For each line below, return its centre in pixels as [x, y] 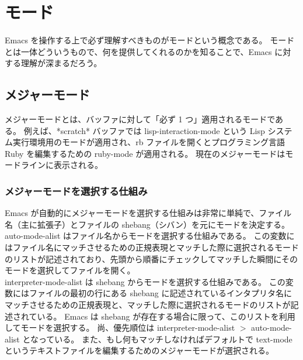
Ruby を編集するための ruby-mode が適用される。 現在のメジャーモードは [145, 153]
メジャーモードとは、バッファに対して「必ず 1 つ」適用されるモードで [140, 119]
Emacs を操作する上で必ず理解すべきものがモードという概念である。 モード [150, 40]
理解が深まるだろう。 [61, 63]
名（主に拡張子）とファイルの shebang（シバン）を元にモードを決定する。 [147, 224]
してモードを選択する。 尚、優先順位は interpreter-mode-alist [120, 328]
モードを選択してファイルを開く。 [70, 270]
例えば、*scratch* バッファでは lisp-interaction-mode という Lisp [144, 130]
